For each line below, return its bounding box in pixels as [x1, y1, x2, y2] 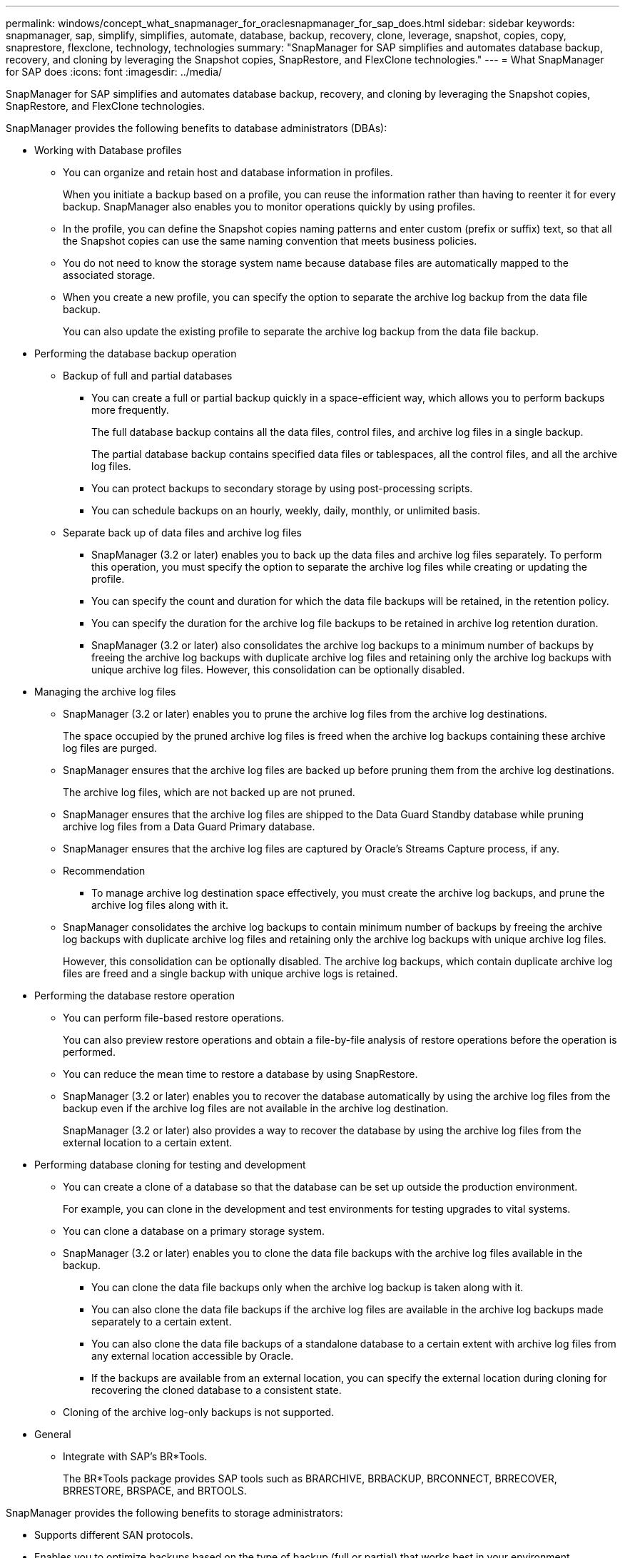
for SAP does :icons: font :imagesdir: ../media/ [6, 66, 223, 78]
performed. [63, 1046, 116, 1058]
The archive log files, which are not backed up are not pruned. [63, 786, 355, 798]
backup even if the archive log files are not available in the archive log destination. [63, 1102, 449, 1114]
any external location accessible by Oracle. [91, 1350, 294, 1362]
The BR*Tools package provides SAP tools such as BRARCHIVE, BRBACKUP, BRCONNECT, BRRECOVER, [63, 1472, 557, 1485]
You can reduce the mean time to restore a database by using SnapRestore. [63, 1068, 418, 1080]
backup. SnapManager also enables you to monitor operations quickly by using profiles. [63, 200, 476, 213]
